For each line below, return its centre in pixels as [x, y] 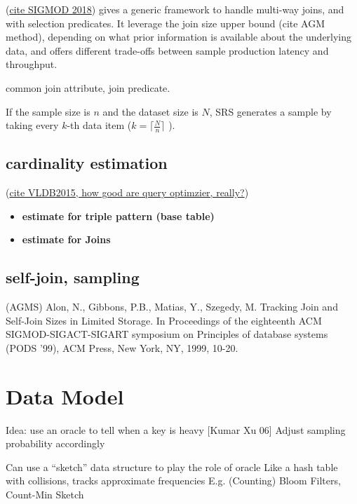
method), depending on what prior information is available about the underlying [179, 37]
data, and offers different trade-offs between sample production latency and [167, 50]
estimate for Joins [66, 239]
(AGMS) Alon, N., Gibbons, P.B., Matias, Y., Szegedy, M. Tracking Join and [172, 307]
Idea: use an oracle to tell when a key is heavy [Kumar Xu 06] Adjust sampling [176, 429]
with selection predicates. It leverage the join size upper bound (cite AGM [166, 23]
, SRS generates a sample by [270, 111]
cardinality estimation [87, 163]
